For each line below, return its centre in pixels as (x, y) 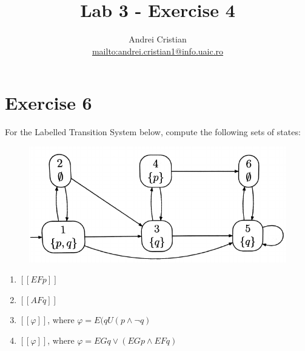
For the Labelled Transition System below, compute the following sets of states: (153, 132)
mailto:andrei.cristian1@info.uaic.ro (158, 51)
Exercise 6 (49, 103)
